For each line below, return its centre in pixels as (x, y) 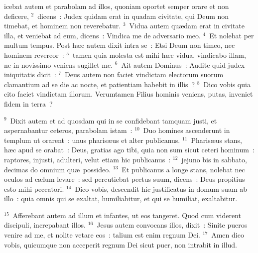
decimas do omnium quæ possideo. (58, 169)
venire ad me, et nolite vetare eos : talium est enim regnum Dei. (102, 235)
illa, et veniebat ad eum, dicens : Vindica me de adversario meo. (102, 35)
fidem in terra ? (28, 103)
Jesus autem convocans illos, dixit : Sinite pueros (172, 225)
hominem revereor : (34, 55)
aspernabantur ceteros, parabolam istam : (68, 130)
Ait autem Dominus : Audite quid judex (183, 64)
